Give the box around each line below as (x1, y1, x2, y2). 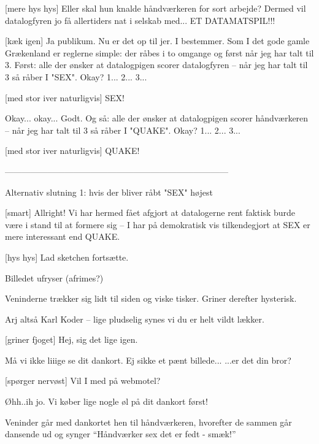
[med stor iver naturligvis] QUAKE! (5, 144, 140, 157)
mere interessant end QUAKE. (5, 230, 120, 243)
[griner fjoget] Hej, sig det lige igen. (5, 333, 138, 346)
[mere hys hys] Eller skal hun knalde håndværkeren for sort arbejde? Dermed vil (5, 2, 306, 14)
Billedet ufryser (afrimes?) (5, 271, 104, 284)
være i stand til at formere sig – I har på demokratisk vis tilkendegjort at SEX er (5, 218, 310, 231)
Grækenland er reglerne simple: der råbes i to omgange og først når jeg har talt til (5, 46, 314, 59)
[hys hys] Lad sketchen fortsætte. (5, 250, 129, 263)
